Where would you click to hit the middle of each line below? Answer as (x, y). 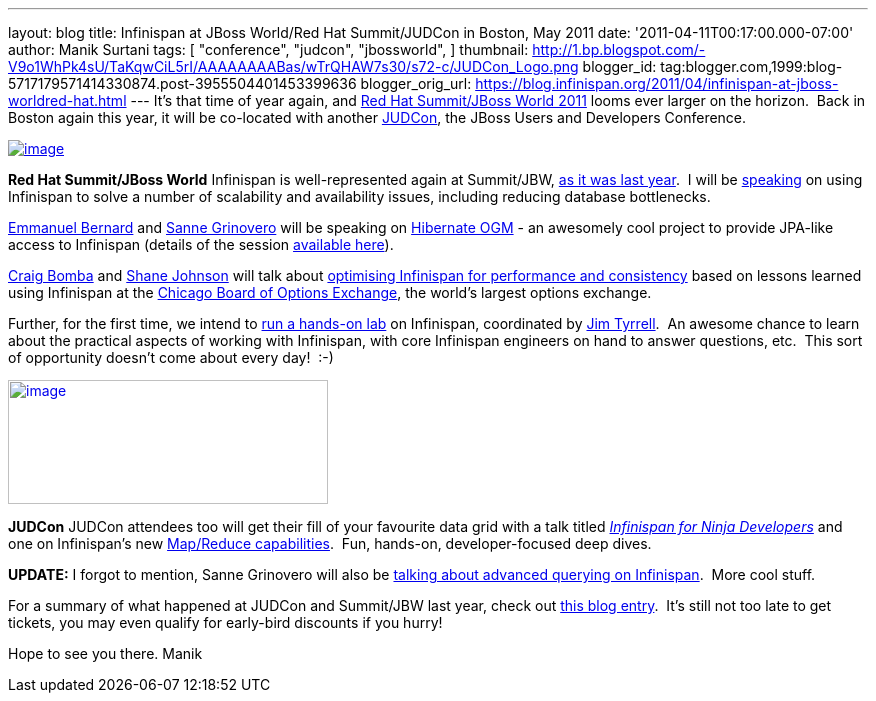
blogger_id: (619, 66)
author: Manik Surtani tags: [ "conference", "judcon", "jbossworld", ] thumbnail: (268, 49)
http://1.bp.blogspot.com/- (619, 49)
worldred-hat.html (67, 100)
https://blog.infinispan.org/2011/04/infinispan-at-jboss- (657, 83)
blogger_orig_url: (416, 83)
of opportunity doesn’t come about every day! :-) (171, 357)
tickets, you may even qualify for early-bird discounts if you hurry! (225, 622)
